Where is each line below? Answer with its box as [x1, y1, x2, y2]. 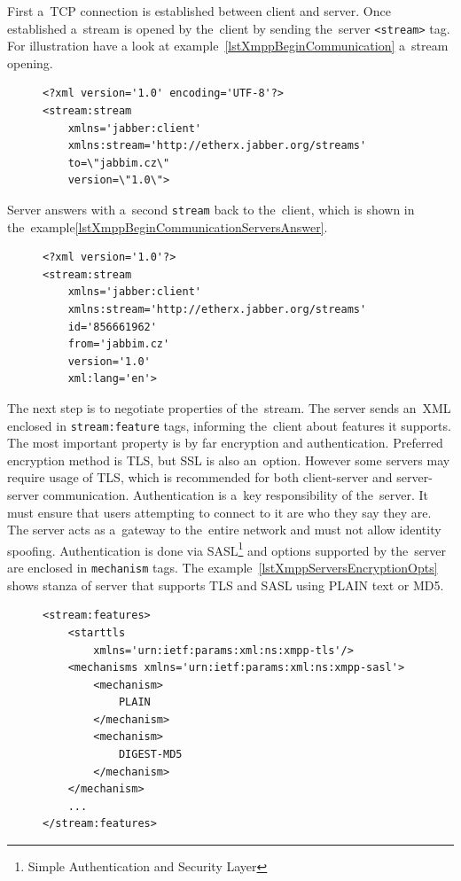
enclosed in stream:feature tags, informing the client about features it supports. [7, 416, 451, 434]
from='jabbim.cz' [67, 338, 170, 351]
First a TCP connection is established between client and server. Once [7, 2, 391, 19]
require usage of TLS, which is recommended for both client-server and [7, 468, 393, 487]
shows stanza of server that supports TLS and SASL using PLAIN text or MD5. [7, 575, 444, 594]
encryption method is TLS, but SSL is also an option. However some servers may [7, 450, 450, 469]
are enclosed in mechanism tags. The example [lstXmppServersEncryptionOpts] [7, 558, 438, 577]
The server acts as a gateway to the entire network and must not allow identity [7, 520, 441, 539]
